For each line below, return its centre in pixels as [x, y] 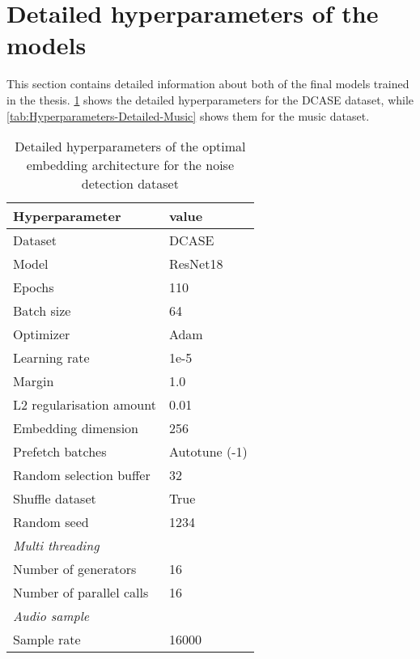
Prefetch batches [60, 452]
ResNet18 [196, 264]
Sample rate [47, 640]
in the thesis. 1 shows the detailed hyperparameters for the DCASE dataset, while [210, 99]
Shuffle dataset [55, 499]
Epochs [34, 287]
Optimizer [42, 334]
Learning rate [51, 358]
